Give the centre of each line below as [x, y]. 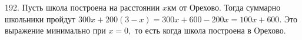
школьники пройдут [40, 19]
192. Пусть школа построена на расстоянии [82, 7]
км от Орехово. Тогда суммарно [224, 7]
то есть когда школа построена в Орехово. [210, 30]
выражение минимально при [55, 30]
